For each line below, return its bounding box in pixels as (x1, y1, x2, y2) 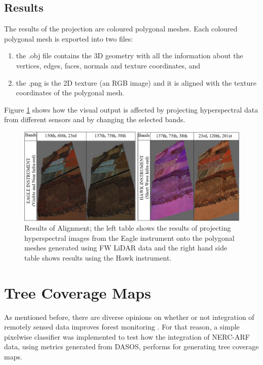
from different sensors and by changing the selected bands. (4, 114, 185, 125)
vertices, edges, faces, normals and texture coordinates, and (16, 60, 201, 70)
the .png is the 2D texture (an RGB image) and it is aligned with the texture (16, 77, 256, 88)
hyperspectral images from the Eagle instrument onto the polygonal (24, 232, 235, 243)
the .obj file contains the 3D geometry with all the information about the (16, 50, 243, 61)
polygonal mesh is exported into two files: (4, 33, 133, 44)
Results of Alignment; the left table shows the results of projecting (24, 223, 231, 233)
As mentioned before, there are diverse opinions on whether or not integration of (4, 311, 254, 322)
